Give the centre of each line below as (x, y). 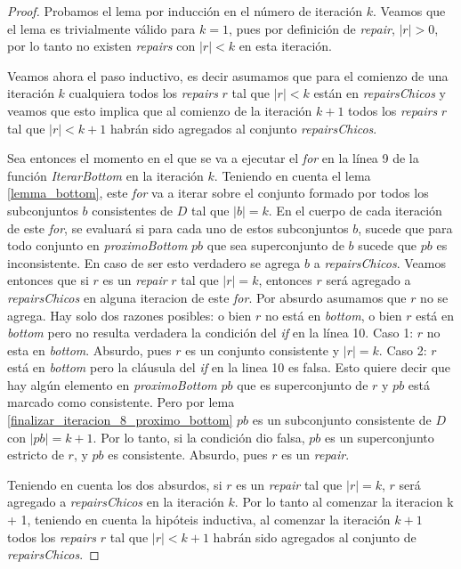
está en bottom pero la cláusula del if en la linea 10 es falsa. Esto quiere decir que (229, 367)
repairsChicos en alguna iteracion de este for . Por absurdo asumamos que (207, 297)
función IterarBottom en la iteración (105, 175)
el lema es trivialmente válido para (101, 28)
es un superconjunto (380, 437)
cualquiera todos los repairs (143, 93)
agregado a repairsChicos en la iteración (116, 502)
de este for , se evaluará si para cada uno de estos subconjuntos (178, 228)
